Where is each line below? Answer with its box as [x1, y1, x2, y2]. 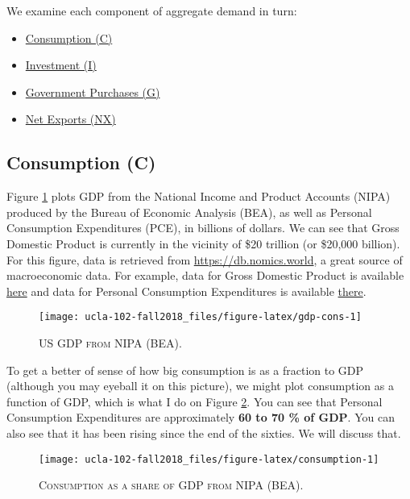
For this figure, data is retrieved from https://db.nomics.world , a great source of [6, 251, 403, 268]
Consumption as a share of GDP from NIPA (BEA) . [39, 476, 304, 493]
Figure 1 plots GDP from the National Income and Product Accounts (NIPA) [6, 188, 391, 205]
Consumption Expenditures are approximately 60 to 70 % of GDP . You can [6, 409, 395, 426]
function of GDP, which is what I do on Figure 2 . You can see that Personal [6, 393, 383, 410]
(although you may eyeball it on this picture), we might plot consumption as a [6, 377, 394, 394]
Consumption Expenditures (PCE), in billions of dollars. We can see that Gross [6, 219, 400, 236]
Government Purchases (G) [25, 83, 160, 100]
